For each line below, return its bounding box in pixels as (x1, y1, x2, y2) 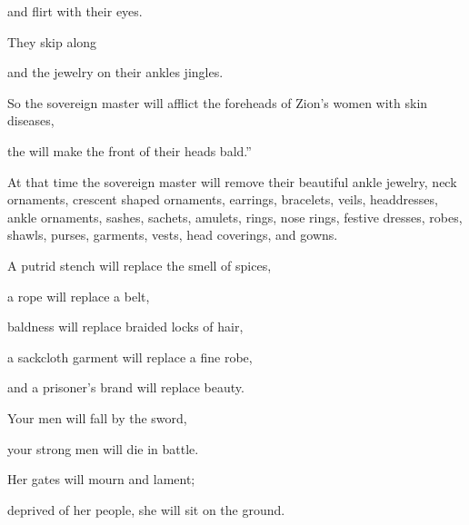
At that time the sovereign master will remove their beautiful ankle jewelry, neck (7, 172, 457, 191)
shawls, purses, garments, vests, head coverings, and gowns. (7, 225, 338, 244)
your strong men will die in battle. (7, 439, 199, 458)
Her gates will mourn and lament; (7, 470, 195, 489)
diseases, (7, 111, 55, 130)
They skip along (7, 32, 97, 51)
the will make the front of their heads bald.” (7, 141, 252, 160)
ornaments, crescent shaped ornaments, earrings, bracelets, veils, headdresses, (7, 190, 438, 209)
